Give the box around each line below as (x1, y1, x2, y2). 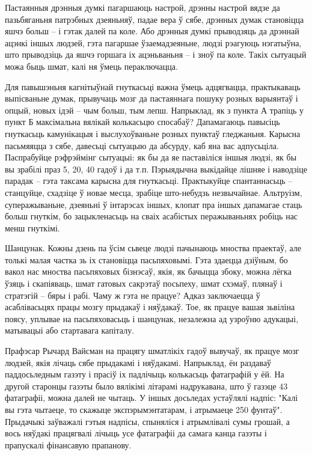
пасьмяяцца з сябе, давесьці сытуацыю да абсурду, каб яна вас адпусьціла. (5, 139, 279, 151)
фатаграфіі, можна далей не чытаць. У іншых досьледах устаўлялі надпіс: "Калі (5, 391, 298, 404)
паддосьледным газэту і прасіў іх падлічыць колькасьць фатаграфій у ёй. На (5, 368, 284, 380)
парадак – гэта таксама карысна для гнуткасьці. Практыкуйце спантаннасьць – (5, 174, 293, 187)
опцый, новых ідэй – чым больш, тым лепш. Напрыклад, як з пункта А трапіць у (5, 103, 304, 116)
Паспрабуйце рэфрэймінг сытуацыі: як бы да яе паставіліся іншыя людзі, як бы (5, 151, 297, 163)
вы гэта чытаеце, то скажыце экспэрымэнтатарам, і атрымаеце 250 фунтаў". (5, 403, 283, 415)
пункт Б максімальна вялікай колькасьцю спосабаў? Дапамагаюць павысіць (5, 115, 280, 128)
